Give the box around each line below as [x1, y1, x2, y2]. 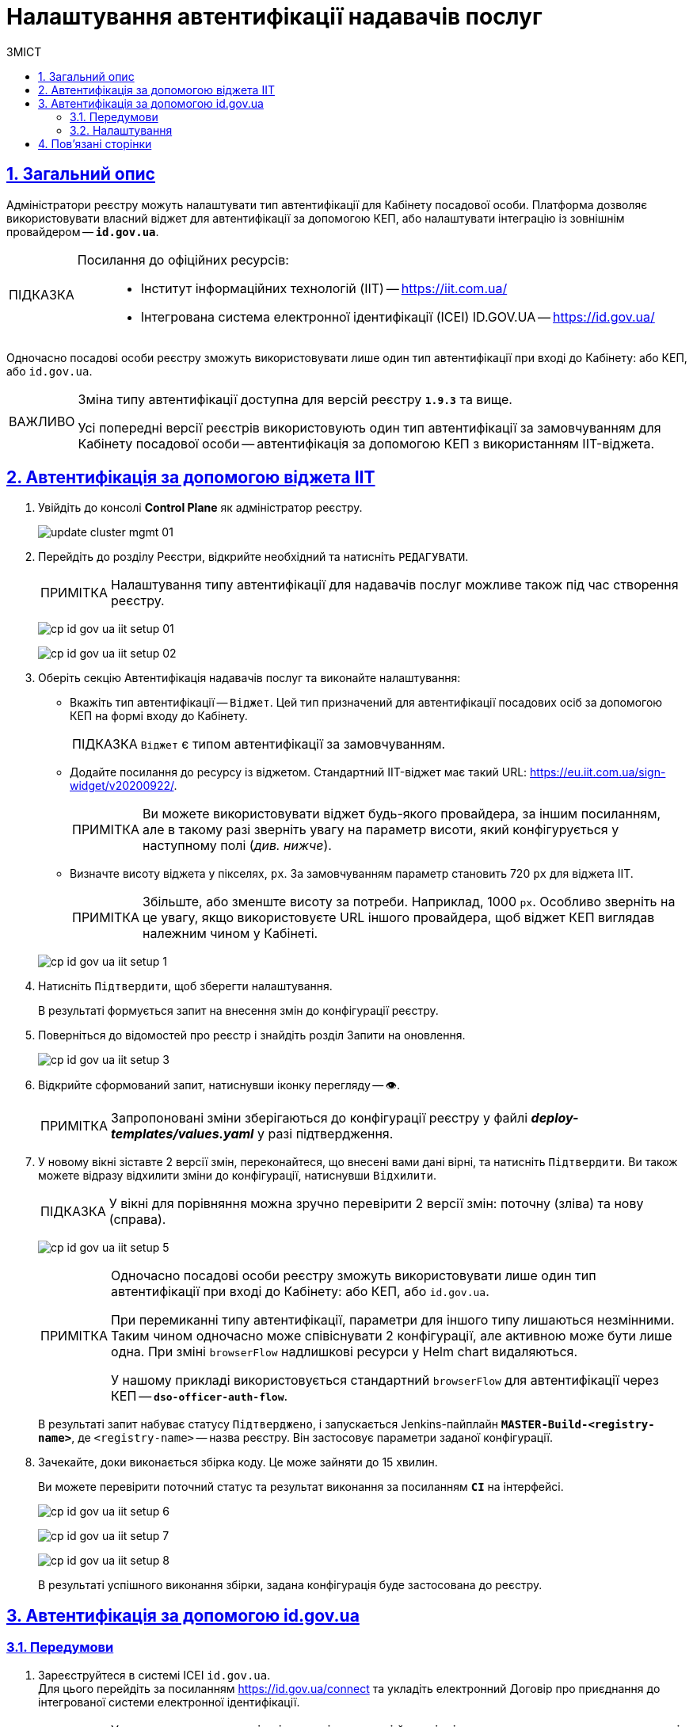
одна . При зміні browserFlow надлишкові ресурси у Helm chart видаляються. [111, 1344, 578, 1360]
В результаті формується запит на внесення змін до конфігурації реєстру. [38, 1004, 439, 1018]
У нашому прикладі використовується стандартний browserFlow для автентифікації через [111, 1372, 659, 1389]
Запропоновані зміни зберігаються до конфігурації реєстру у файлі [111, 1110, 528, 1127]
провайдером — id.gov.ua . [6, 224, 159, 238]
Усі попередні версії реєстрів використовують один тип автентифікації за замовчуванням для [78, 419, 661, 436]
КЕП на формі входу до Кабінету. [70, 709, 248, 723]
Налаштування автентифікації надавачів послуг [6, 3, 543, 30]
